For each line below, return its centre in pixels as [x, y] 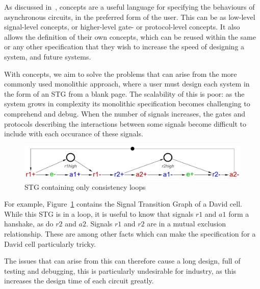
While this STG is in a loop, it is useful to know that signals [99, 213]
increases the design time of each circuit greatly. [79, 281]
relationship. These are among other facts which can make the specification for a [130, 233]
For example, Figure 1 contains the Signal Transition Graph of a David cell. [123, 204]
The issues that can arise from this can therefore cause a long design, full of [122, 261]
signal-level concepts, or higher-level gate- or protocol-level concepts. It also [122, 27]
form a [239, 213]
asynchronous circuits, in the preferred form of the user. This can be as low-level [130, 17]
